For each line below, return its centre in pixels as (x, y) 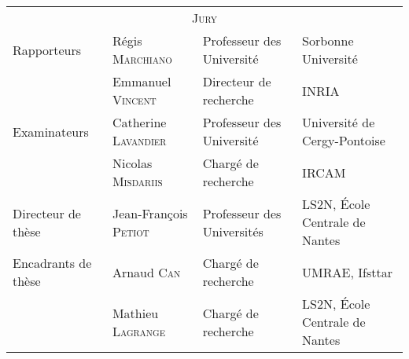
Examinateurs (51, 131)
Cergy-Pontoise (344, 140)
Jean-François (150, 213)
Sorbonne (328, 40)
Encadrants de (52, 263)
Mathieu (135, 313)
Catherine (139, 122)
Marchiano (142, 59)
